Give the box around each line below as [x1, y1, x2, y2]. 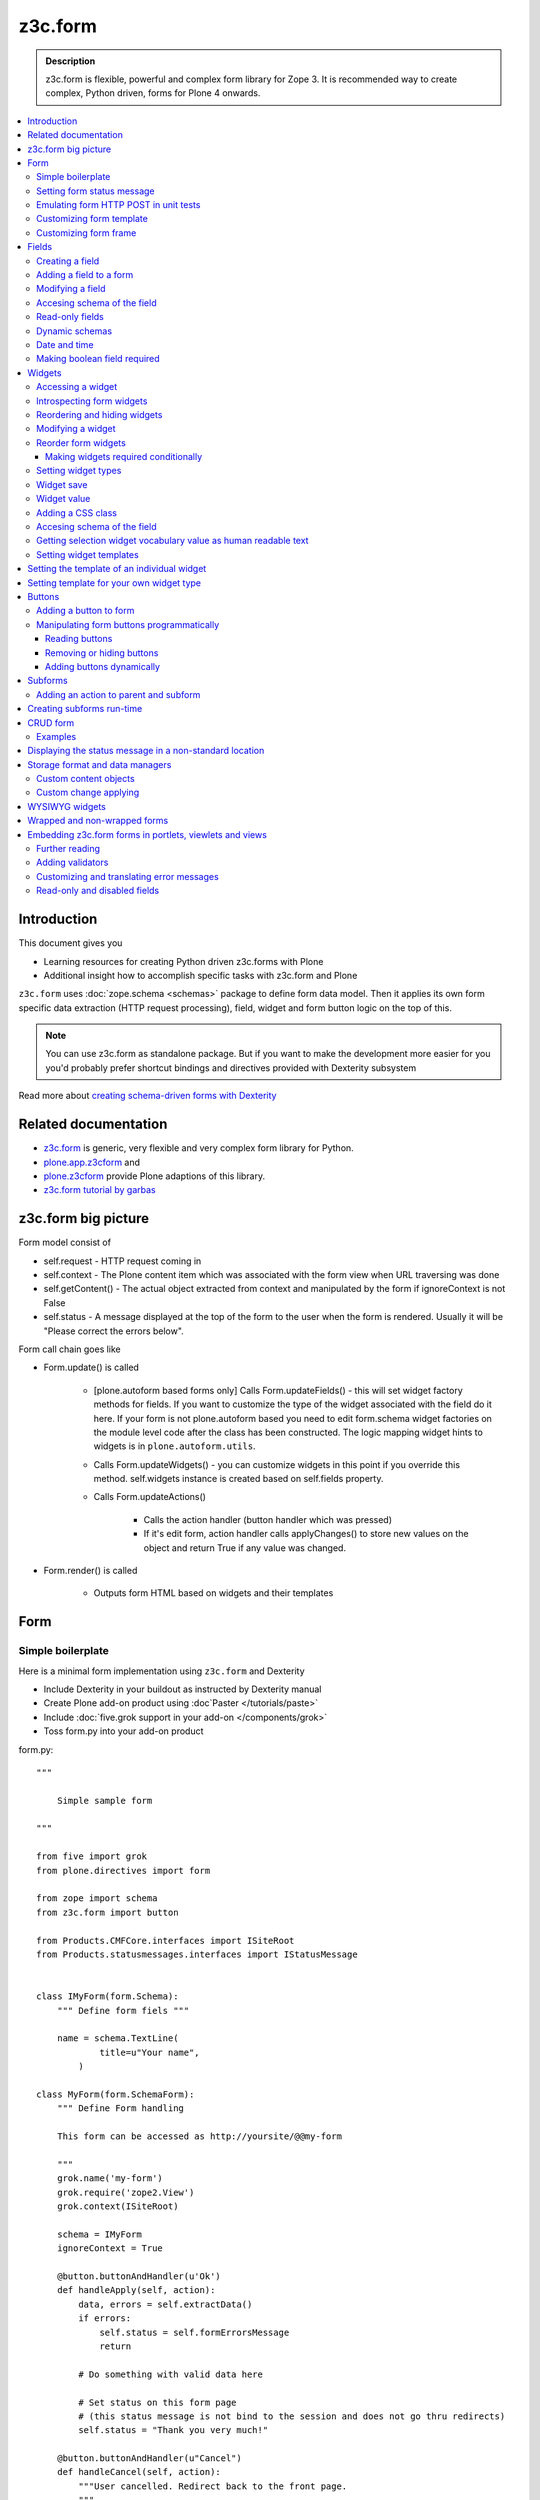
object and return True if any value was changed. [143, 1541, 347, 1554]
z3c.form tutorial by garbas [43, 1184, 156, 1196]
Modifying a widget [36, 423, 116, 435]
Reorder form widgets [36, 436, 127, 449]
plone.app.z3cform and [43, 1156, 140, 1168]
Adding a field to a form [36, 269, 134, 281]
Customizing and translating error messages [36, 870, 219, 882]
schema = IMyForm [56, 2228, 142, 2240]
